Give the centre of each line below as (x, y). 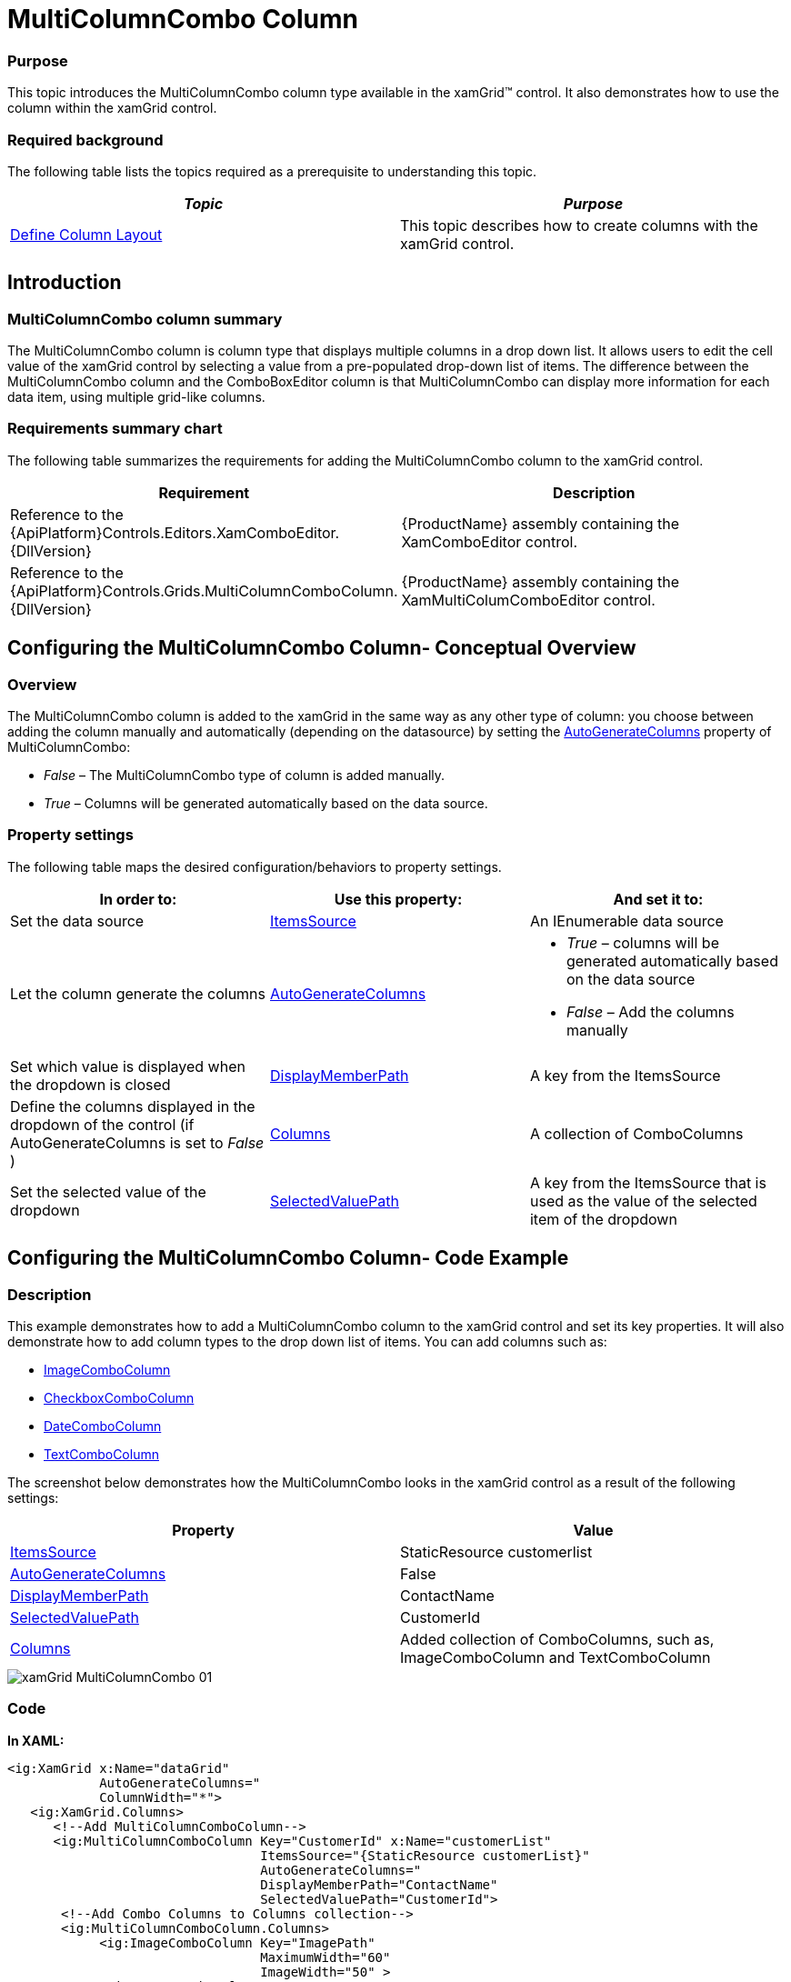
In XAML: (36, 1740)
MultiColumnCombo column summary (145, 319)
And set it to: (658, 899)
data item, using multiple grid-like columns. (136, 397)
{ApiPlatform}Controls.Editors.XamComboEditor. (175, 532)
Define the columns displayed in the (133, 1106)
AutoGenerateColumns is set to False (137, 1142)
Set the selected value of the (108, 1191)
